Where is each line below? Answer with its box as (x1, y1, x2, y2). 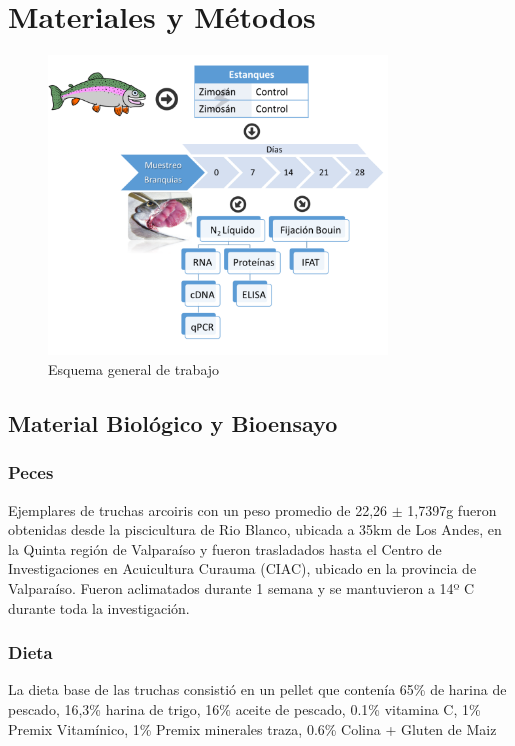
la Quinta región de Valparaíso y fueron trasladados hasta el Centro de (8, 538, 442, 559)
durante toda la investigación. (8, 597, 190, 618)
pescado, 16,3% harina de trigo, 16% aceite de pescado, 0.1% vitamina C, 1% (8, 698, 481, 719)
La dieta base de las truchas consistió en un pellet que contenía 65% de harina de (8, 679, 507, 700)
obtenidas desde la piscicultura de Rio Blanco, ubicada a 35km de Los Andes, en (8, 519, 502, 540)
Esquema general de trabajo (48, 358, 220, 379)
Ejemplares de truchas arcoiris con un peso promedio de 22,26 (8, 499, 388, 520)
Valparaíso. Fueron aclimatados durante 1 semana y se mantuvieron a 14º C (8, 577, 475, 598)
